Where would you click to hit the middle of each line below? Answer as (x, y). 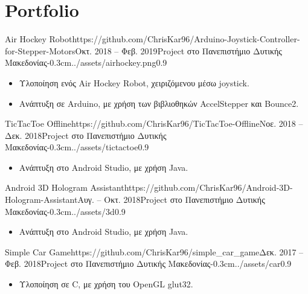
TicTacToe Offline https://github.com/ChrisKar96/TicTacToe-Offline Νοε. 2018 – (154, 123)
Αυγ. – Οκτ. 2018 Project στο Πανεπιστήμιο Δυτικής (171, 200)
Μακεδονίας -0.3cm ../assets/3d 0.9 (65, 211)
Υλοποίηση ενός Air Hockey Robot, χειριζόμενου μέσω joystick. (134, 82)
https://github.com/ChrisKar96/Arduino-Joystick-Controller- (186, 39)
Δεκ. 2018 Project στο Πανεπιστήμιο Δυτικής (86, 135)
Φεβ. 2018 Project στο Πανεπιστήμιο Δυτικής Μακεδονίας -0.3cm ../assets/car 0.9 (148, 264)
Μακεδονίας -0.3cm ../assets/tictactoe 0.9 (77, 147)
